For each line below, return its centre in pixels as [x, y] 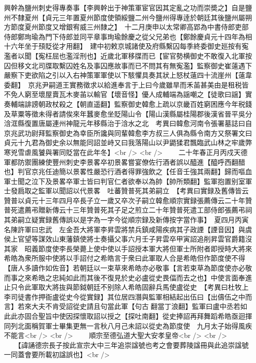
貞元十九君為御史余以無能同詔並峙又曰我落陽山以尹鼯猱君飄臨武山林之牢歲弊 [128, 142]
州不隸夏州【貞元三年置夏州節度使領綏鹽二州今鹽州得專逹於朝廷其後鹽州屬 [125, 17]
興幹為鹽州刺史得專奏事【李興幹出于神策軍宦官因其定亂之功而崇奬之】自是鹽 [128, 7]
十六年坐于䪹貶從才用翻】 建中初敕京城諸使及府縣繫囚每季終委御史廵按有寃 [126, 46]
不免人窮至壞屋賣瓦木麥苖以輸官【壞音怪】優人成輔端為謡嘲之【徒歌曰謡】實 [128, 94]
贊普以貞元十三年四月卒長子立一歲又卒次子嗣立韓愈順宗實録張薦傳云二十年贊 [128, 200]
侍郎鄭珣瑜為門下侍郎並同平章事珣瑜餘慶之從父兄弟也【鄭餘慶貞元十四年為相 [128, 36]
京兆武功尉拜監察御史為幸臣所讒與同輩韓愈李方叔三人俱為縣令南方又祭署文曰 [128, 133]
